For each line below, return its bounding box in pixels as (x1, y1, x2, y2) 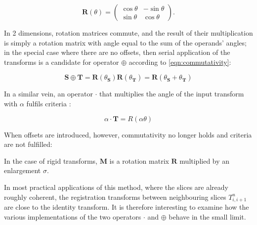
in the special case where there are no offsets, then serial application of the (4, 47, 230, 57)
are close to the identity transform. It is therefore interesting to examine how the (4, 202, 249, 212)
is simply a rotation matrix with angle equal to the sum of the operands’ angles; (4, 37, 247, 47)
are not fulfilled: (4, 139, 52, 149)
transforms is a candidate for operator (4, 56, 119, 67)
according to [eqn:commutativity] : (128, 56, 231, 67)
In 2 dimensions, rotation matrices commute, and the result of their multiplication (4, 28, 253, 38)
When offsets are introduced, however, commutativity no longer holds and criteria (4, 129, 252, 139)
